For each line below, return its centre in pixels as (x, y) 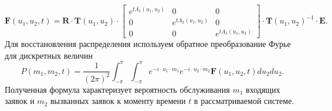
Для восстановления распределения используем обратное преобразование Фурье (148, 44)
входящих (263, 89)
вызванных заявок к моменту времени (118, 101)
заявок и (20, 101)
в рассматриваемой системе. (244, 101)
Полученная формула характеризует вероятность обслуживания (117, 89)
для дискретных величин (49, 55)
